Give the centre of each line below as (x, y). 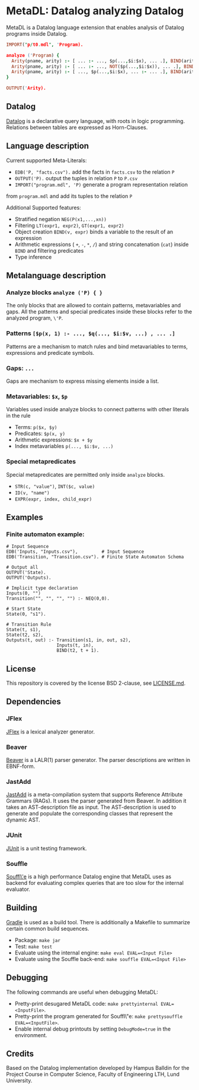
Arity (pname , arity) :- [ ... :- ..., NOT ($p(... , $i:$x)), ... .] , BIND (103, 67)
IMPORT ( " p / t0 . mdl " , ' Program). (45, 45)
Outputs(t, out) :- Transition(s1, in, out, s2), (69, 640)
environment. (31, 1035)
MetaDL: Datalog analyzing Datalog (95, 11)
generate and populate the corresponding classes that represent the (89, 814)
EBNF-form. (21, 766)
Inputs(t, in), (75, 645)
